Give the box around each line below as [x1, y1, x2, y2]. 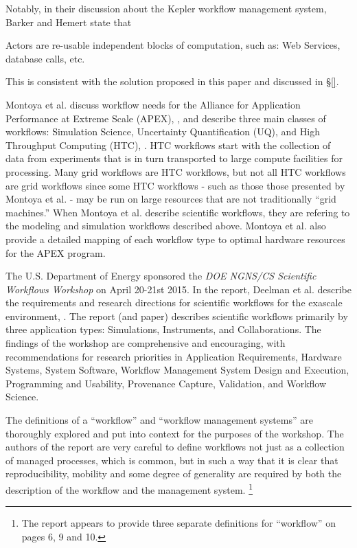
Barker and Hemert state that [5, 14, 132, 29]
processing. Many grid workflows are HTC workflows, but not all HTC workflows [5, 164, 346, 179]
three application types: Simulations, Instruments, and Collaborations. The [5, 322, 321, 336]
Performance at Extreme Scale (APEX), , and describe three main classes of [5, 111, 326, 125]
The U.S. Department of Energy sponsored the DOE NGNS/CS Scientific [5, 269, 316, 283]
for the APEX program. [5, 245, 106, 260]
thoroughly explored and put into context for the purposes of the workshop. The [5, 426, 344, 440]
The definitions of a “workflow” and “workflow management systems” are [5, 413, 313, 427]
